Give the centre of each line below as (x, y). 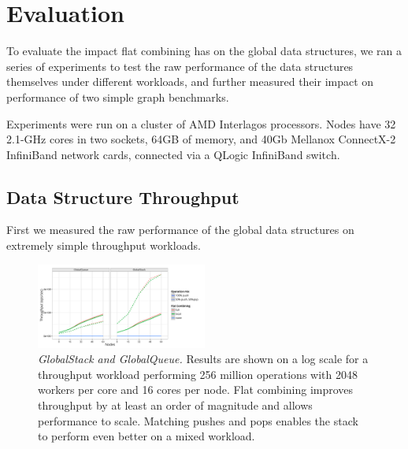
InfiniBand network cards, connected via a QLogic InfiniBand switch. (173, 154)
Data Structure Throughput (123, 197)
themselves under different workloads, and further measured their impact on (190, 82)
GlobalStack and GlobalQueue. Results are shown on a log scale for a (203, 359)
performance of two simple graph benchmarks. (118, 96)
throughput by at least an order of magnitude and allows (175, 405)
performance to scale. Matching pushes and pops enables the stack (198, 420)
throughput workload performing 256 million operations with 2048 (198, 374)
